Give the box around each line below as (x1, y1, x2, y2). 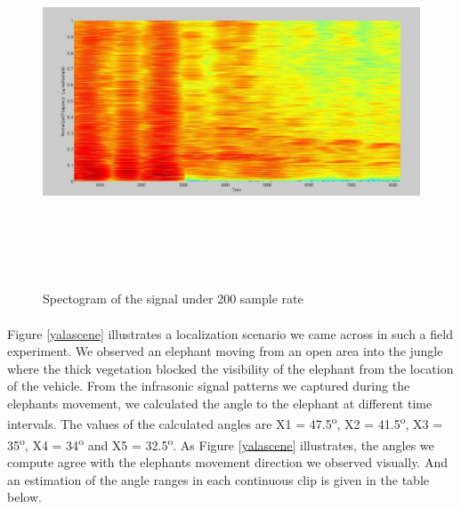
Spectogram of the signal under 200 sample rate (43, 289, 303, 308)
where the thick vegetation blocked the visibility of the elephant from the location (7, 359, 454, 377)
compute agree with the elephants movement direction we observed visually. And (7, 452, 448, 471)
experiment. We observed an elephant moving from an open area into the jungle (7, 342, 443, 360)
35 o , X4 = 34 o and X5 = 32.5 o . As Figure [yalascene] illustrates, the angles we (7, 432, 434, 454)
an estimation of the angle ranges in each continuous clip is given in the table (7, 470, 429, 489)
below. (7, 488, 42, 506)
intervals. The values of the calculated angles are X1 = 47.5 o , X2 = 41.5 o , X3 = (7, 412, 443, 433)
